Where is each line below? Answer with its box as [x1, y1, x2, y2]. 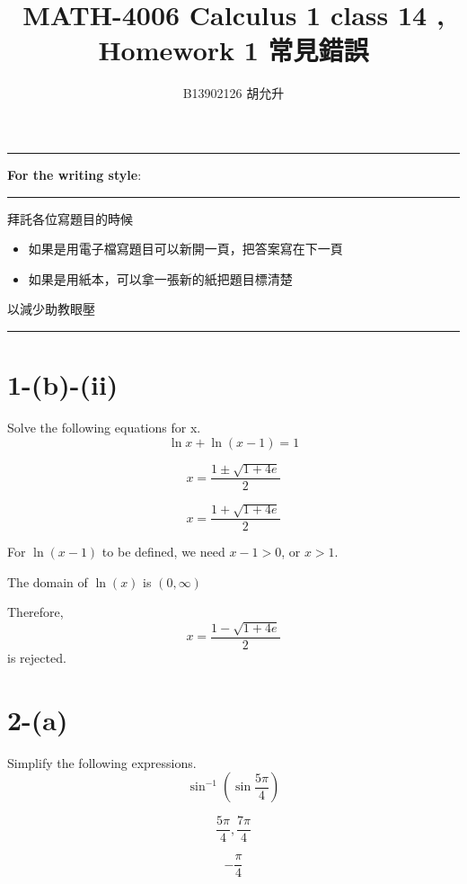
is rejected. [7, 647, 66, 666]
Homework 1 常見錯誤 [98, 31, 369, 68]
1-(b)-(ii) [7, 366, 119, 403]
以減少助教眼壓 [7, 299, 95, 318]
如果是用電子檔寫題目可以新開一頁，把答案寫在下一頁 [28, 239, 343, 258]
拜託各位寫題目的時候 [7, 209, 133, 228]
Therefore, [7, 603, 64, 621]
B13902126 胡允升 [182, 84, 285, 103]
